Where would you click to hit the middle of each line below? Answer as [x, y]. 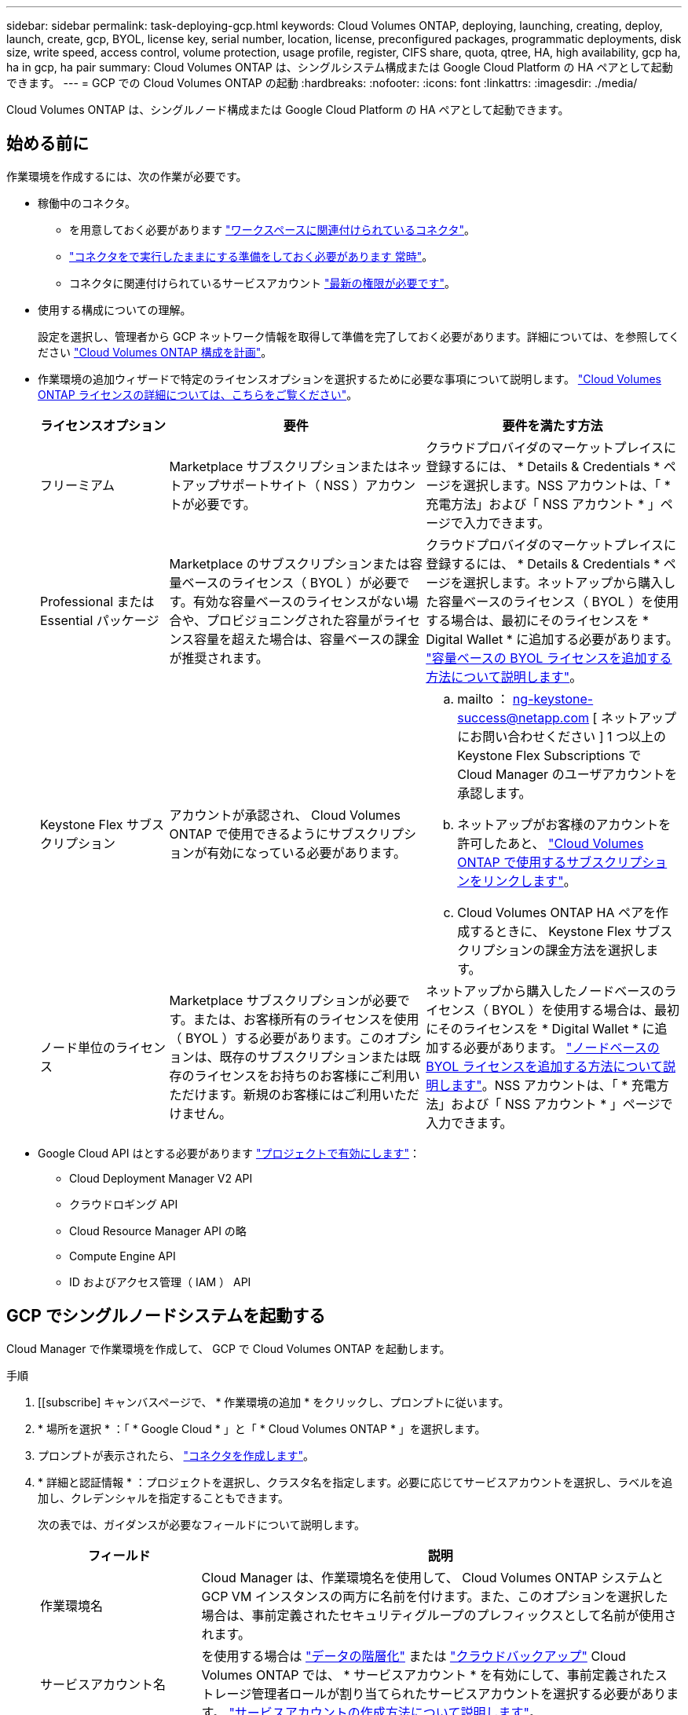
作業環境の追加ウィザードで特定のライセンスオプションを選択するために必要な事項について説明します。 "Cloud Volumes [349, 378]
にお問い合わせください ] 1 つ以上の [562, 736]
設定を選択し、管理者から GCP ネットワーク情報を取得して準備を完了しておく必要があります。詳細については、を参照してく [359, 336]
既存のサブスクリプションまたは [314, 1057]
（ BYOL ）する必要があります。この [276, 1038]
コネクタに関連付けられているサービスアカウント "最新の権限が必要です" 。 [263, 283]
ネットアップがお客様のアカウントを [564, 824]
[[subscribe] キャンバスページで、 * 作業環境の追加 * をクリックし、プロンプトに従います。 [274, 1402]
